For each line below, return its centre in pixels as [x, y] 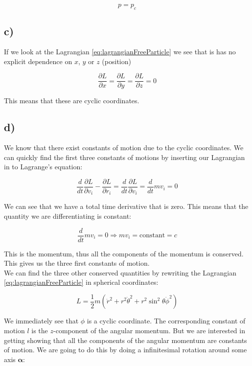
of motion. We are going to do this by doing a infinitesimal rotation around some [126, 350]
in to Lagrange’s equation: [43, 167]
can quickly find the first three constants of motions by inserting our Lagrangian [125, 157]
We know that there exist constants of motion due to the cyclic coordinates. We [124, 148]
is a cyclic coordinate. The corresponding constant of [166, 321]
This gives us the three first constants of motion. [77, 263]
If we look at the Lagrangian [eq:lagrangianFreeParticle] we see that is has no [120, 51]
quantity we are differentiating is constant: [68, 216]
